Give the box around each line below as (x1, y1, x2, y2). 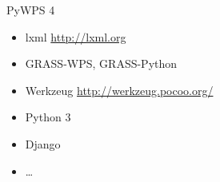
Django (25, 135, 61, 152)
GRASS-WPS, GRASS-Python (25, 55, 178, 72)
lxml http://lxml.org (25, 28, 126, 45)
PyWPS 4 (6, 2, 55, 18)
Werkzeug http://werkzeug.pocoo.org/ (25, 81, 214, 98)
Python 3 (25, 109, 71, 125)
